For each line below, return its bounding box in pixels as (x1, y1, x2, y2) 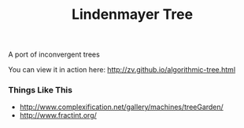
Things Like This (8, 85, 73, 96)
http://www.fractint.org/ (19, 111, 97, 120)
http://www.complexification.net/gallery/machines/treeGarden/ (19, 102, 224, 112)
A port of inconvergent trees (8, 49, 100, 60)
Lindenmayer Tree (71, 5, 194, 24)
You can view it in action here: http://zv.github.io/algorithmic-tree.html (8, 65, 236, 75)
